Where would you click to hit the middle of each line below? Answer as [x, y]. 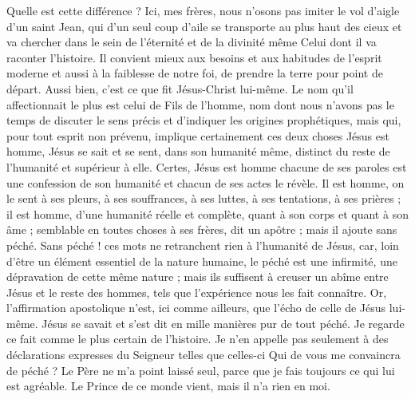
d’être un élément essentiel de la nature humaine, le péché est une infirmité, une [202, 261]
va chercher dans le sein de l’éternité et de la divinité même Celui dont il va [192, 42]
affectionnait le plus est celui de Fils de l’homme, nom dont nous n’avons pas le [200, 104]
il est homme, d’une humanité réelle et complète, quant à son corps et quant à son [207, 213]
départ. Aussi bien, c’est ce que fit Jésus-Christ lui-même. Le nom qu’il [180, 88]
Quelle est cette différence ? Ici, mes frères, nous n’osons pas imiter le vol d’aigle [203, 10]
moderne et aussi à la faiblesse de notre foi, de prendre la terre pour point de [195, 73]
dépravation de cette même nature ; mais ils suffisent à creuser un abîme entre [198, 277]
